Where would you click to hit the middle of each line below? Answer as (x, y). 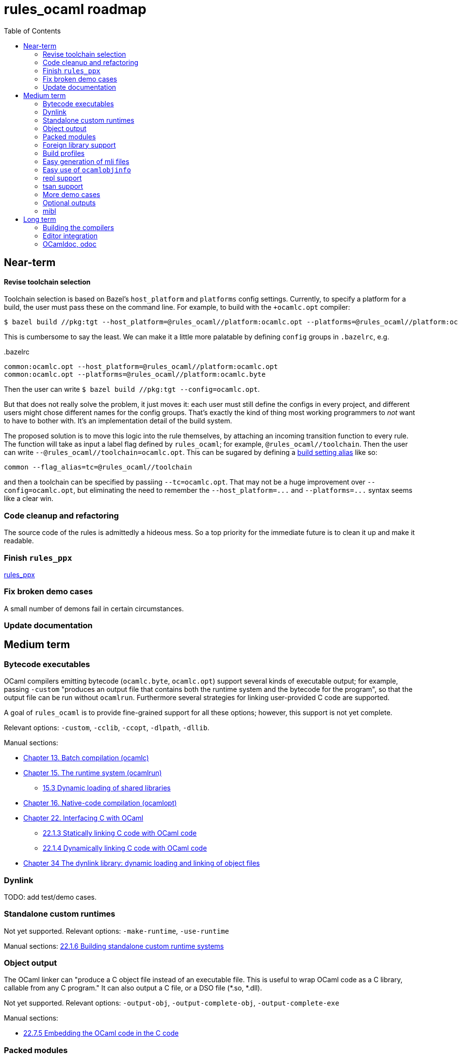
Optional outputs (69, 202)
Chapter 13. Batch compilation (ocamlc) (86, 758)
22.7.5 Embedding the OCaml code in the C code (101, 1033)
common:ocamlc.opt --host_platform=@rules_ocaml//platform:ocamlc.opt (141, 367)
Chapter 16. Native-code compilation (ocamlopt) (100, 803)
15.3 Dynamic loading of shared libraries (107, 788)
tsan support (63, 186)
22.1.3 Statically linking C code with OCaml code (120, 833)
